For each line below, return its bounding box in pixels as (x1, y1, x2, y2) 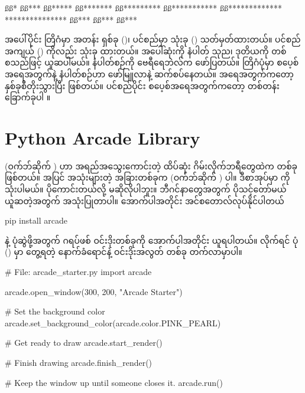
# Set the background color (5, 305, 105, 317)
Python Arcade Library (5, 125, 200, 149)
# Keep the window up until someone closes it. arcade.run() (5, 376, 223, 388)
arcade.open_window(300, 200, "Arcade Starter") (5, 285, 183, 297)
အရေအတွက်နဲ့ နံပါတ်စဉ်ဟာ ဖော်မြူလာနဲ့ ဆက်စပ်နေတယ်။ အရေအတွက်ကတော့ (5, 67, 294, 80)
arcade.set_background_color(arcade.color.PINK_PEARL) (5, 316, 221, 329)
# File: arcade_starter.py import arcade (5, 266, 152, 278)
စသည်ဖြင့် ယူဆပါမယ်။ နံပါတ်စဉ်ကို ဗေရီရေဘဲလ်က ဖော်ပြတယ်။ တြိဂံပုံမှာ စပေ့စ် (5, 56, 299, 68)
